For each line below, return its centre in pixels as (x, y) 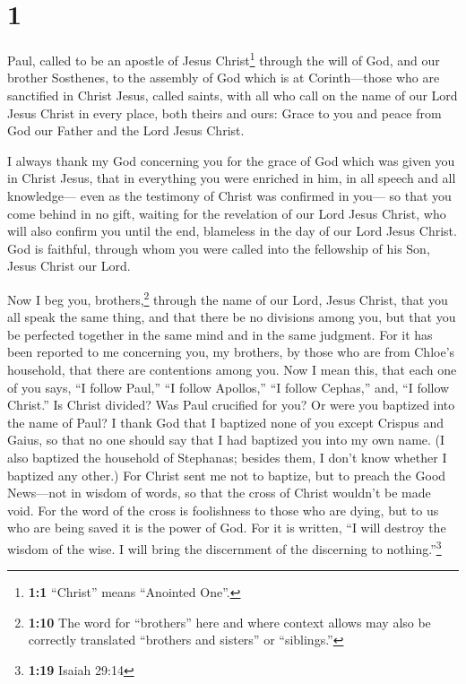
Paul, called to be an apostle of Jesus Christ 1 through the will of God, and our (224, 59)
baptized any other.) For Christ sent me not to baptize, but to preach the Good (227, 475)
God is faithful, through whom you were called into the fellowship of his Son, (219, 248)
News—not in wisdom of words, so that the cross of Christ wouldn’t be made (219, 493)
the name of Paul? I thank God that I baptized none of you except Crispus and (226, 422)
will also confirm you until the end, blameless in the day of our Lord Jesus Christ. (232, 231)
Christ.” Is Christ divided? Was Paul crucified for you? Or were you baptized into (231, 405)
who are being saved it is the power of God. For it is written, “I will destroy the (227, 528)
